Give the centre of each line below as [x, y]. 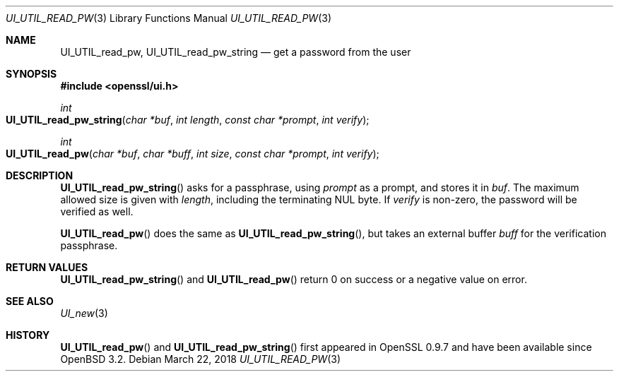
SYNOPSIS [31, 74]
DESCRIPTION [40, 175]
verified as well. [97, 211]
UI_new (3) [84, 313]
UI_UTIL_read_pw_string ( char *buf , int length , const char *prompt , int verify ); [188, 120]
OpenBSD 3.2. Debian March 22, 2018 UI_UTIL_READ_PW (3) [201, 359]
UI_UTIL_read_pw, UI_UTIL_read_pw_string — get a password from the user [236, 52]
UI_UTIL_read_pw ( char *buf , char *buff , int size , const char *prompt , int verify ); [193, 154]
